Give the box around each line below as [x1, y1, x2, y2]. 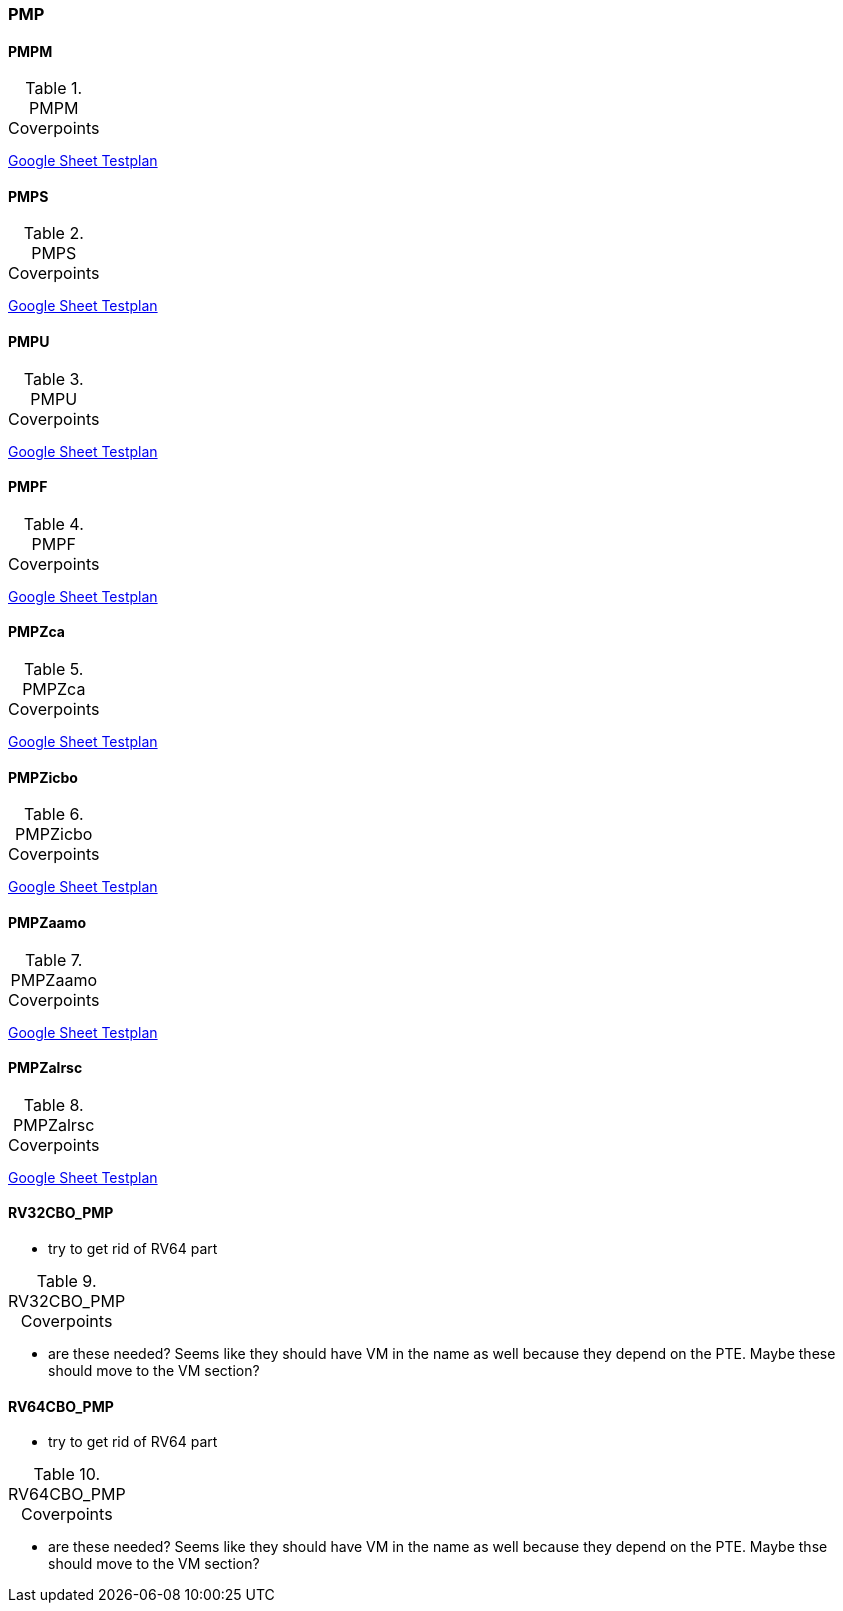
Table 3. [23, 368, 84, 389]
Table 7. [25, 949, 83, 970]
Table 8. [23, 1094, 84, 1115]
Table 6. [23, 804, 84, 825]
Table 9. [36, 1270, 97, 1291]
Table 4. [23, 513, 84, 534]
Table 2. [23, 223, 84, 244]
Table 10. [33, 1464, 101, 1485]
